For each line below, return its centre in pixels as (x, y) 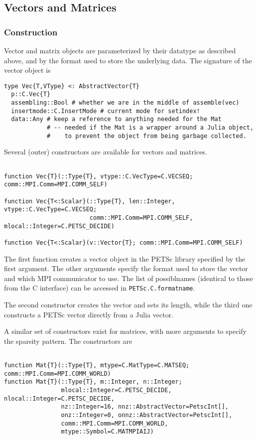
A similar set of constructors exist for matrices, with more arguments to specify (125, 331)
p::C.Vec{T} (31, 94)
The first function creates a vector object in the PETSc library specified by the (125, 258)
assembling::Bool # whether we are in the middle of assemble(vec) (125, 103)
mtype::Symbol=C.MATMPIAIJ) (107, 432)
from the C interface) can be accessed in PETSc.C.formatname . (100, 288)
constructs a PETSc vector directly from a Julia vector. (89, 314)
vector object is (27, 70)
